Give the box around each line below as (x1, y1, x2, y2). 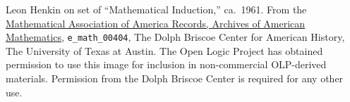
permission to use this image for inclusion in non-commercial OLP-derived (6, 57, 327, 72)
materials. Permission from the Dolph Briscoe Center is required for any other (6, 71, 344, 86)
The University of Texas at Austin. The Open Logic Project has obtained (6, 43, 323, 58)
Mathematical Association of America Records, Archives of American (6, 15, 306, 30)
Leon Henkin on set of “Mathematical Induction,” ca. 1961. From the (6, 2, 307, 16)
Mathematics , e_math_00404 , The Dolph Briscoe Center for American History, (6, 30, 345, 44)
